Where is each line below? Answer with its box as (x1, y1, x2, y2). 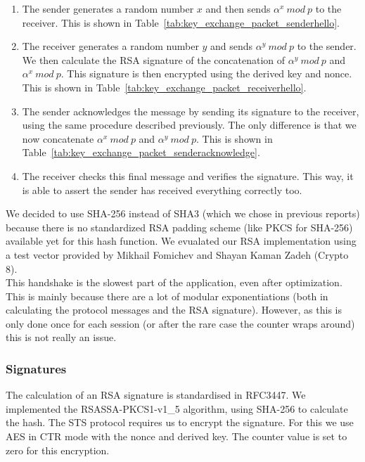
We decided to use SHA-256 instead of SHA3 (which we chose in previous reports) (6, 206, 360, 221)
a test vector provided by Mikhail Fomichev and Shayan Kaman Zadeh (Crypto (6, 247, 349, 262)
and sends (210, 39, 253, 53)
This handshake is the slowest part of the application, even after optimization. (6, 275, 342, 290)
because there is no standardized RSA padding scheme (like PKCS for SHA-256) (6, 219, 353, 234)
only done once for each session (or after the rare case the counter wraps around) (6, 316, 355, 331)
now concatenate (22, 131, 94, 146)
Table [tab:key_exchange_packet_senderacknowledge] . (22, 145, 260, 160)
